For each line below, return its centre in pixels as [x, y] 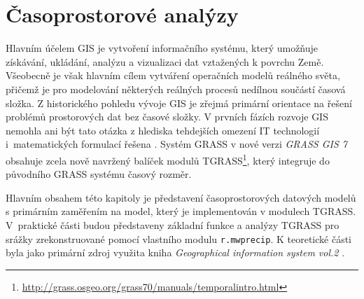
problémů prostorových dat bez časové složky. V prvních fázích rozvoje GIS [167, 117]
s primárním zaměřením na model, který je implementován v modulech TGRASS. [181, 211]
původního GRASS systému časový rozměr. [99, 174]
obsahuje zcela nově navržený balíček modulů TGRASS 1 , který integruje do [168, 159]
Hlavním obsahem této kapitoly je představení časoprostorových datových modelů [181, 197]
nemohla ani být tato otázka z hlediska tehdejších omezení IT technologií [163, 130]
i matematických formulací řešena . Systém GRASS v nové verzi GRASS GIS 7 [176, 144]
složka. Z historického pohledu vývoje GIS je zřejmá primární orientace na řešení [179, 103]
